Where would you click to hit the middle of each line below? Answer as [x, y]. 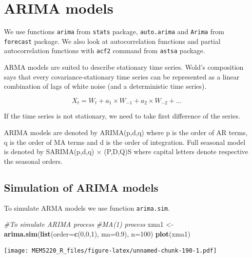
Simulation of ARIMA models [81, 187]
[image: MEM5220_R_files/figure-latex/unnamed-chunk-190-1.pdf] [110, 251]
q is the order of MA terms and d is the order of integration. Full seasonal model [125, 142]
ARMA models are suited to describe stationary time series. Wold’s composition [124, 67]
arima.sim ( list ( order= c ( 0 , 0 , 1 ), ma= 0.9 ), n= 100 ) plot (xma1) [97, 233]
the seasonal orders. [33, 161]
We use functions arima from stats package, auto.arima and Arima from [114, 31]
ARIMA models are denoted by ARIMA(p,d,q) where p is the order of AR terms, [126, 132]
